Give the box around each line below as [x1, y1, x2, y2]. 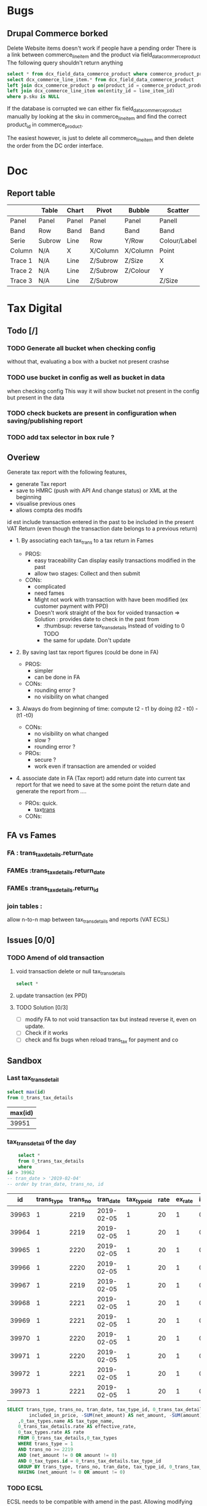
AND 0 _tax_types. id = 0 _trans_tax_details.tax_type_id [18, 1457, 162, 1464]
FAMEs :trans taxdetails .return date [7, 866, 105, 876]
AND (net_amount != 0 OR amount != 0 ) [18, 1452, 117, 1458]
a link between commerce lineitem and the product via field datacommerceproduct [7, 51, 200, 60]
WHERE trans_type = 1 [18, 1441, 73, 1447]
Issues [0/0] [7, 935, 55, 946]
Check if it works [25, 1029, 68, 1037]
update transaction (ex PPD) [15, 992, 88, 999]
